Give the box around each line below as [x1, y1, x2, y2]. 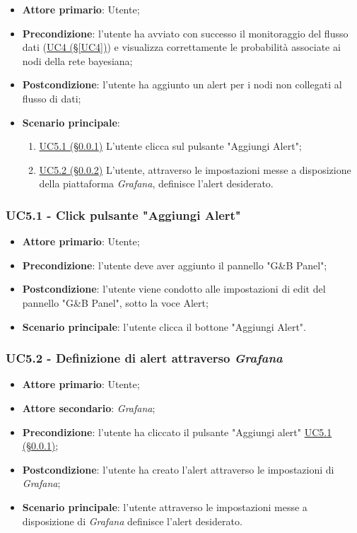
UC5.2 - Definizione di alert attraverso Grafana [6, 349, 283, 367]
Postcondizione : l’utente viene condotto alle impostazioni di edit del [22, 281, 326, 296]
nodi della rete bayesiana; [22, 53, 133, 68]
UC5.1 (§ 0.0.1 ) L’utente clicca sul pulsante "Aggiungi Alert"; [39, 139, 302, 153]
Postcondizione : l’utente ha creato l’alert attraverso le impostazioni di [22, 462, 334, 476]
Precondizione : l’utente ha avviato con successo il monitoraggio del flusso [22, 25, 349, 40]
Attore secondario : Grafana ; [22, 400, 156, 415]
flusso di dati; [22, 90, 81, 105]
